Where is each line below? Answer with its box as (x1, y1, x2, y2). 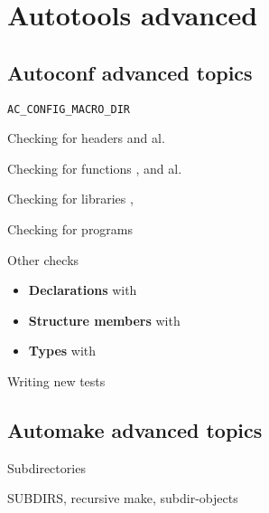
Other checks (7, 250, 79, 269)
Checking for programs (7, 220, 134, 239)
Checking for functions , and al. (7, 158, 182, 177)
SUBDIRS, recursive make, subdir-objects (7, 489, 238, 508)
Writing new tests (7, 371, 106, 390)
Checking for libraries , (7, 189, 134, 208)
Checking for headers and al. (7, 128, 165, 147)
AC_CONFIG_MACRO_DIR (7, 102, 131, 116)
